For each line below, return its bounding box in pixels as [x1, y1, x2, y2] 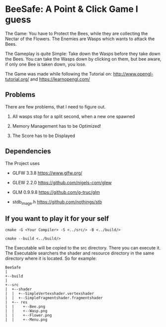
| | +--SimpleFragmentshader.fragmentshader [5, 296, 103, 301]
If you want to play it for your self [5, 214, 109, 223]
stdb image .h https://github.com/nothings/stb [12, 199, 103, 206]
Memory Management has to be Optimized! [12, 123, 102, 129]
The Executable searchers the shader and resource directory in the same [5, 250, 155, 256]
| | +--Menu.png [5, 317, 48, 323]
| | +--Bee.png [5, 304, 46, 309]
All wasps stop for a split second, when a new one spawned [12, 113, 135, 119]
